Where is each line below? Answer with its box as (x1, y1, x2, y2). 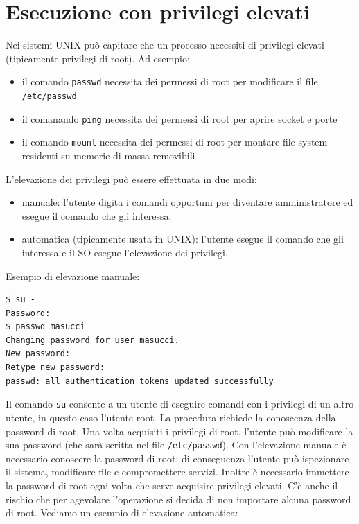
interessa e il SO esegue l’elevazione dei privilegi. (21, 245, 228, 259)
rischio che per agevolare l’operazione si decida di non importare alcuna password (6, 491, 351, 506)
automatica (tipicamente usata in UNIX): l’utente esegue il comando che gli (21, 232, 344, 246)
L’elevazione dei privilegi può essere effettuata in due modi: (6, 171, 257, 186)
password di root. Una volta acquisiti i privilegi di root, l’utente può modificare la (6, 423, 353, 438)
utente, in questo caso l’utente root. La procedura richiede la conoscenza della (6, 410, 336, 424)
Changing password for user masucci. (6, 335, 179, 345)
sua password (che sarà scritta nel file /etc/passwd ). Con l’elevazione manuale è (6, 437, 347, 452)
